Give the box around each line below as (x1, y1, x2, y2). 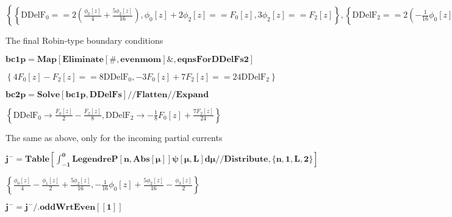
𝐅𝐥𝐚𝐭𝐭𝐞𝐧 (136, 90, 168, 99)
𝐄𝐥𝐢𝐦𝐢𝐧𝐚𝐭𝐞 (62, 55, 104, 64)
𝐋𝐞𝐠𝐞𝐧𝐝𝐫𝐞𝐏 (72, 155, 118, 164)
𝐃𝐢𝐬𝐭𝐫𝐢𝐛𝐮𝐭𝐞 (224, 155, 268, 164)
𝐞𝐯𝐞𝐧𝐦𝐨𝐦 (120, 55, 162, 64)
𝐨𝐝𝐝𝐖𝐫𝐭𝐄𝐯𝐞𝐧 (40, 203, 96, 212)
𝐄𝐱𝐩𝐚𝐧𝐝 (176, 90, 209, 99)
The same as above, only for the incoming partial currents (5, 131, 223, 143)
